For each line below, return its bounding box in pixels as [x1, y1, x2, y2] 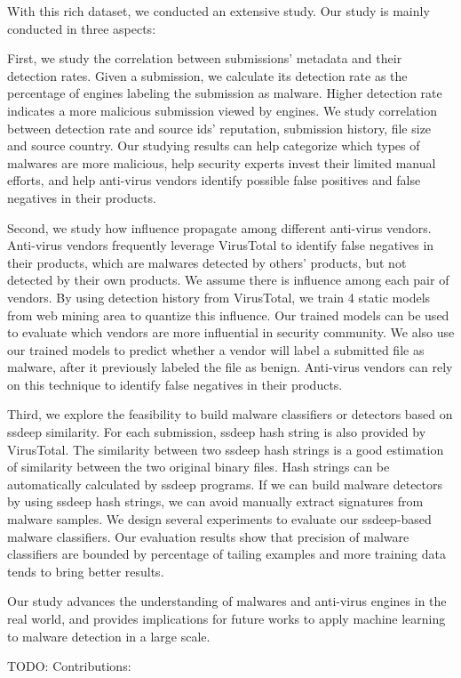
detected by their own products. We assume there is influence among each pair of [7, 270, 449, 289]
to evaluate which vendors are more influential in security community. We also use [7, 323, 455, 342]
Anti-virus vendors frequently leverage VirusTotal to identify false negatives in [7, 236, 434, 254]
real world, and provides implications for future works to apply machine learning [7, 609, 446, 627]
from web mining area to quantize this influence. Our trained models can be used [7, 305, 449, 324]
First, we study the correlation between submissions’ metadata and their [7, 49, 402, 68]
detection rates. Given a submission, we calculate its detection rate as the [7, 66, 408, 85]
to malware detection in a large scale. [7, 626, 211, 645]
